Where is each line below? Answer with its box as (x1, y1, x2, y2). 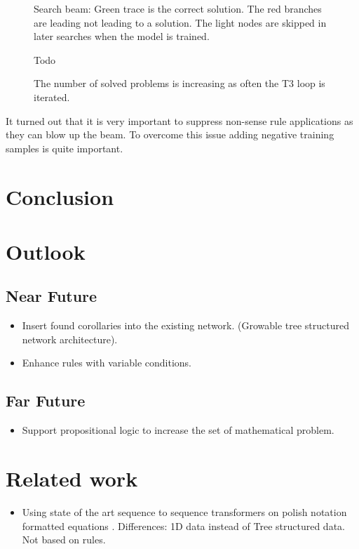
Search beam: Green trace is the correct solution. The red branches (34, 1, 322, 15)
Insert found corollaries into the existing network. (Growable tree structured (22, 318, 350, 333)
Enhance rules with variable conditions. (22, 355, 191, 370)
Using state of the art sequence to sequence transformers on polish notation (22, 505, 347, 519)
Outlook (6, 237, 86, 265)
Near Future (6, 285, 97, 307)
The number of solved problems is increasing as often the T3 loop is (34, 76, 325, 91)
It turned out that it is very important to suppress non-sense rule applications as (6, 113, 353, 128)
